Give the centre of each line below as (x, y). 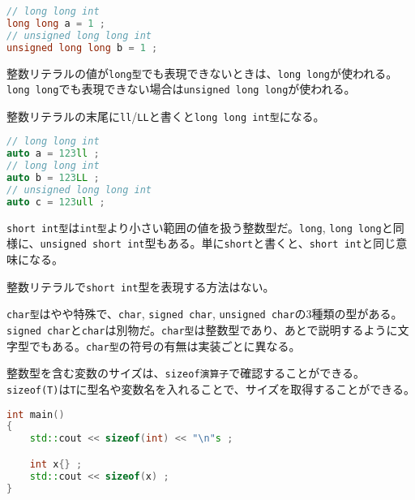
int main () (36, 414)
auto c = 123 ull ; (56, 202)
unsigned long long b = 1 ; (82, 47)
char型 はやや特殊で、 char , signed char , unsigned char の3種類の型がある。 (205, 314)
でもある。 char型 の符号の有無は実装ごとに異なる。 (165, 345)
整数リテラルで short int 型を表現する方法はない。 (141, 286)
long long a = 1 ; (56, 23)
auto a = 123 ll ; (53, 154)
